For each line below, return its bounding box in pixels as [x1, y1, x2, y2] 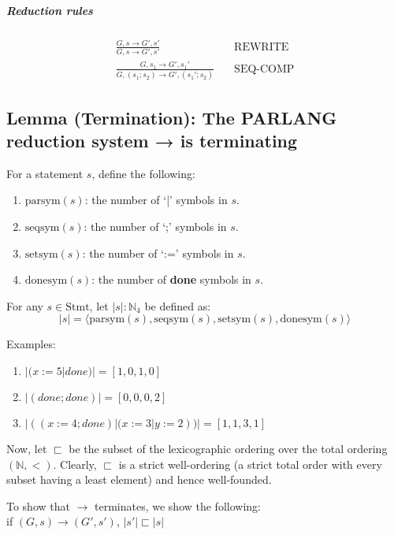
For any [6, 297, 43, 314]
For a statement [6, 165, 84, 181]
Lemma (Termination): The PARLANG [6, 105, 337, 129]
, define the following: [91, 165, 195, 181]
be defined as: [144, 297, 211, 314]
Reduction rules [6, 2, 93, 18]
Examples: [6, 336, 56, 352]
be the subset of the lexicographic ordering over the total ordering [69, 440, 388, 457]
